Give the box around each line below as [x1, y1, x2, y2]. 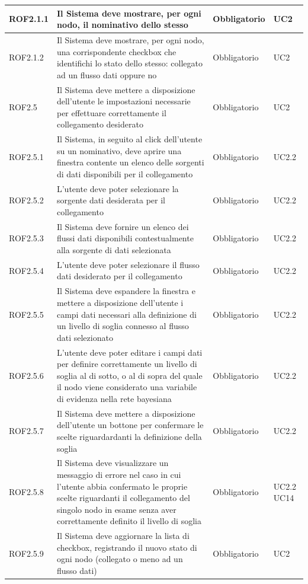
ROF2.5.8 [9, 486, 44, 498]
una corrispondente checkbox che [56, 45, 177, 58]
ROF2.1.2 [9, 51, 44, 63]
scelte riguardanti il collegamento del [56, 492, 190, 504]
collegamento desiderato [56, 118, 143, 130]
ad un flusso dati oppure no [56, 68, 157, 81]
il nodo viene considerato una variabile [56, 381, 197, 393]
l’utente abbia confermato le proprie [56, 480, 188, 492]
